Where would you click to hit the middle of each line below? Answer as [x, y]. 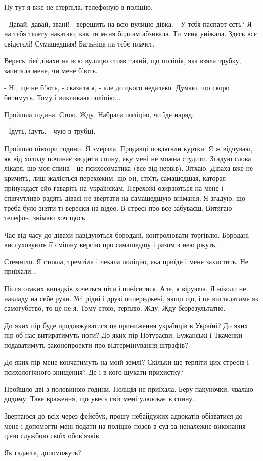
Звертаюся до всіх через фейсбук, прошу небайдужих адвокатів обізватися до [123, 416]
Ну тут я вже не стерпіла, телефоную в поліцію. [78, 7]
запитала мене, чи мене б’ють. [51, 70]
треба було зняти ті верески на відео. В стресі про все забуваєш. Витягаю [118, 208]
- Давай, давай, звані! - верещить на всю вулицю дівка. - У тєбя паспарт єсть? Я [128, 24]
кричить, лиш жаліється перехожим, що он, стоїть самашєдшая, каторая [115, 178]
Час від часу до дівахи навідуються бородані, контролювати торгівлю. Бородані [127, 234]
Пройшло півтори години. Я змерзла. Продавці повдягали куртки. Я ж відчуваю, [128, 148]
